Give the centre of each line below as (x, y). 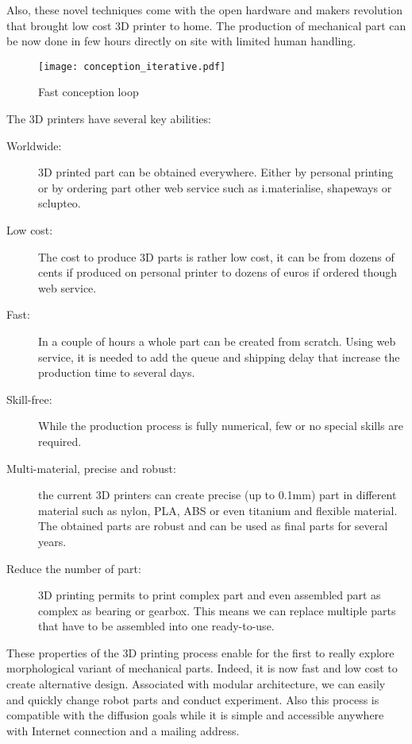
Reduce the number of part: (74, 568)
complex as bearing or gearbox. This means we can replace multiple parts (217, 610)
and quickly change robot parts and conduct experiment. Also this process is (193, 699)
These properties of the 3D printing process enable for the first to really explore (200, 652)
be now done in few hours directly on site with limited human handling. (181, 41)
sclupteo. (60, 203)
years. (52, 541)
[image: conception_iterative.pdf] (132, 66)
